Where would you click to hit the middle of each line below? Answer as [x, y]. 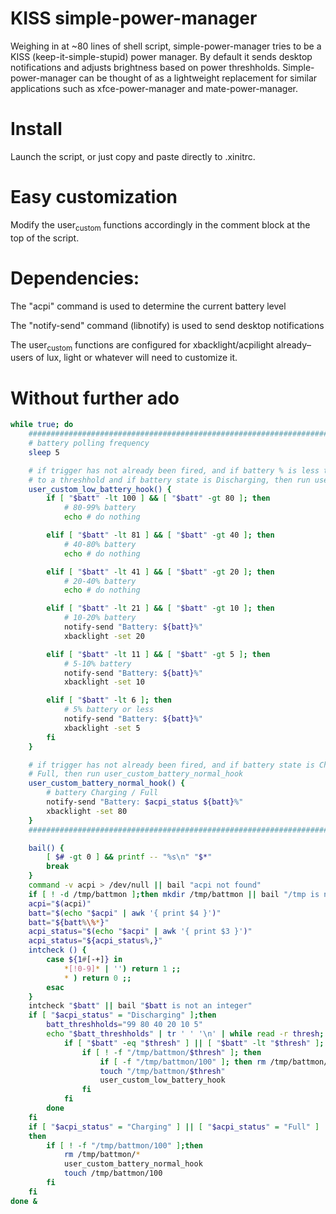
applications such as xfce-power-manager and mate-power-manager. [154, 88]
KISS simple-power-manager [134, 18]
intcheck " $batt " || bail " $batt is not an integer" [140, 1006]
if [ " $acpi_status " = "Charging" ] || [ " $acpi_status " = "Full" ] [174, 1127]
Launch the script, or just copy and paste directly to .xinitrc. [133, 156]
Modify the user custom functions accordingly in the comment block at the [160, 225]
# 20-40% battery [100, 581]
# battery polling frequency [89, 443]
